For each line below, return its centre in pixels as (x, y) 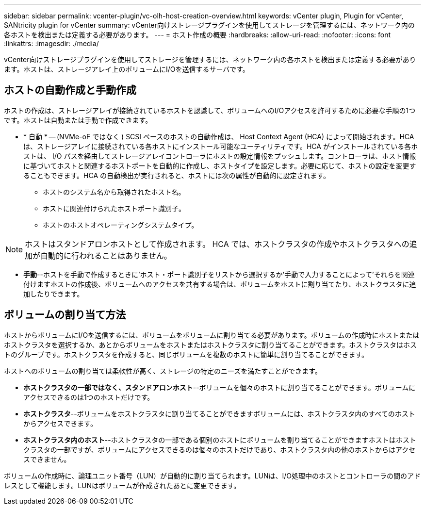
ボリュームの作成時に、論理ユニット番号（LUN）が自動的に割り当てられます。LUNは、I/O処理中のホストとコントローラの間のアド (212, 476)
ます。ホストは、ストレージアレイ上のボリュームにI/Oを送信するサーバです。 (127, 69)
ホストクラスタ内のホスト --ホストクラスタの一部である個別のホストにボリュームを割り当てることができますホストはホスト (220, 440)
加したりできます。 (54, 294)
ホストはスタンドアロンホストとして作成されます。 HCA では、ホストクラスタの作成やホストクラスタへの (217, 244)
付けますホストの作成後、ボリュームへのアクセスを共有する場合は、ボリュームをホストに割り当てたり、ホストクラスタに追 (220, 284)
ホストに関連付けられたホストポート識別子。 (114, 208)
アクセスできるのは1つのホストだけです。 (89, 397)
